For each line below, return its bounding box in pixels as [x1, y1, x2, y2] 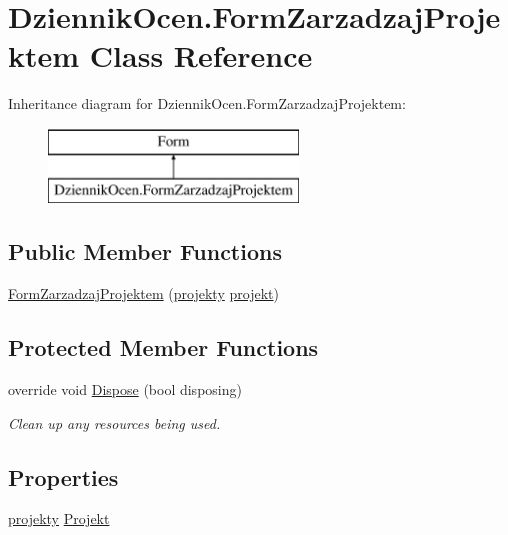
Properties [8, 461, 119, 492]
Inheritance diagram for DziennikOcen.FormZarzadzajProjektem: [8, 93, 406, 114]
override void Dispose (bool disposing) [8, 379, 242, 400]
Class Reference [89, 35, 313, 76]
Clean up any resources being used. [8, 412, 221, 433]
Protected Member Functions [8, 332, 319, 363]
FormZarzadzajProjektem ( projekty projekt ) [8, 283, 279, 304]
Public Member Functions [8, 236, 282, 267]
